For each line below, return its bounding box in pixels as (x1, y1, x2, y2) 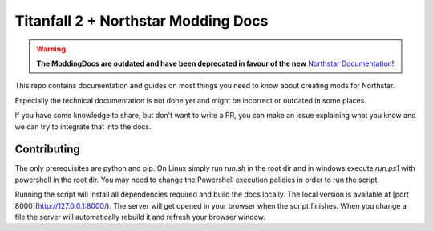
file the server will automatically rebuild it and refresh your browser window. (14, 212, 266, 221)
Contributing (14, 143, 80, 156)
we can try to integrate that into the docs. (14, 121, 152, 132)
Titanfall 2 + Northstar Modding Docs (14, 12, 269, 30)
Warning (36, 44, 66, 54)
